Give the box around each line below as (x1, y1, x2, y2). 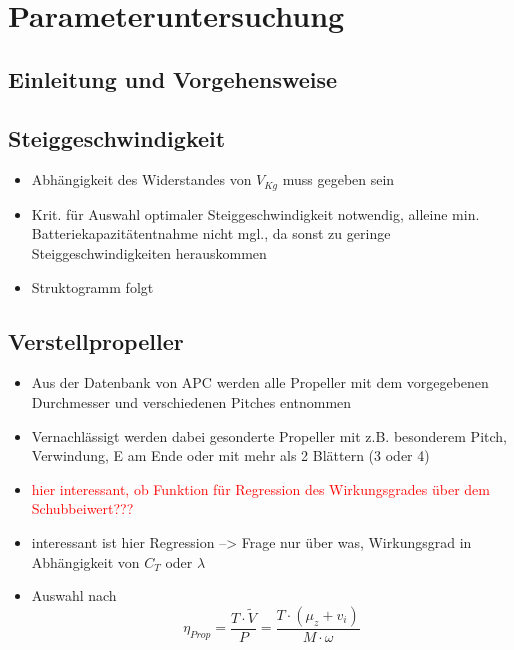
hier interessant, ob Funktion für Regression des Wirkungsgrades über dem (31, 478, 490, 499)
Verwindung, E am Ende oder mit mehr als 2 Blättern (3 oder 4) (31, 445, 430, 466)
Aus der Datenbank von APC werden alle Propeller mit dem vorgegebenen (31, 372, 489, 393)
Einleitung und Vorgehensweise (8, 63, 338, 94)
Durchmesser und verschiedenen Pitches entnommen (31, 391, 352, 412)
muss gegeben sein (282, 169, 395, 190)
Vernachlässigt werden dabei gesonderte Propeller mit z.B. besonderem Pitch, (31, 425, 507, 446)
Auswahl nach (31, 585, 117, 606)
